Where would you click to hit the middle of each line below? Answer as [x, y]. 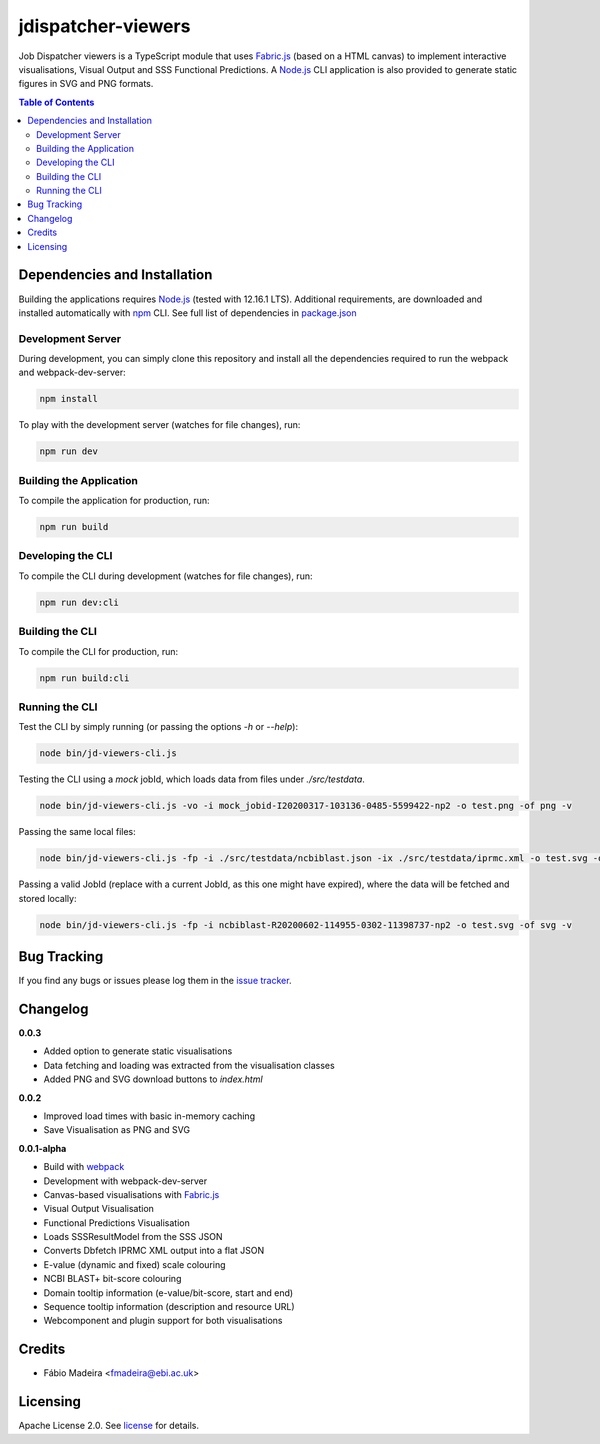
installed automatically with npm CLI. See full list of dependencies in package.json [187, 312]
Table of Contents [56, 102]
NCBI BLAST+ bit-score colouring [112, 1279]
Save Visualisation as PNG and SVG [116, 1130]
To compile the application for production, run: [114, 501]
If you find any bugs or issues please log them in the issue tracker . [155, 981]
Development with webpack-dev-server [125, 1181]
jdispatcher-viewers [104, 26]
